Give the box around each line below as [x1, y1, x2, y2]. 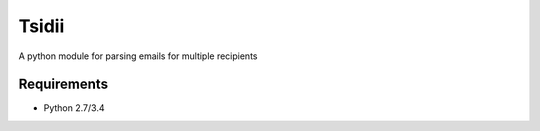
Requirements [18, 76, 109, 93]
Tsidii [18, 15, 65, 37]
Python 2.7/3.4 [43, 102, 105, 114]
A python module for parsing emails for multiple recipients [18, 50, 258, 62]
